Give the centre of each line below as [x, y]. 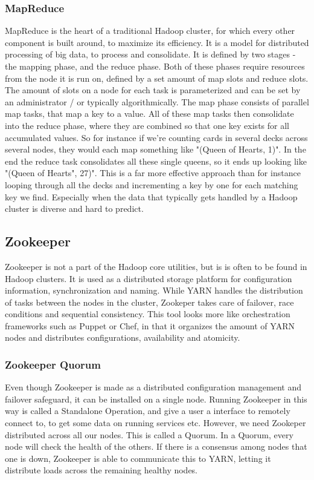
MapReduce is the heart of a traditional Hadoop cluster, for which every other [150, 31]
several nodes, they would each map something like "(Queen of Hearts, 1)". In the [155, 149]
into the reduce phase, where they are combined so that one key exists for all [147, 125]
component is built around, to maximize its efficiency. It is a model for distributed [157, 42]
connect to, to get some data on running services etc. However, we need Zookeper [155, 423]
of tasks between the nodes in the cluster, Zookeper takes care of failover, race [149, 302]
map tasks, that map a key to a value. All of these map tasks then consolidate [149, 113]
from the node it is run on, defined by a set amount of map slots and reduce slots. [157, 78]
